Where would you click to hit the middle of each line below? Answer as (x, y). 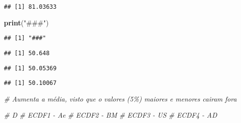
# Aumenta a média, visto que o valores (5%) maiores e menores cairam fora (120, 98)
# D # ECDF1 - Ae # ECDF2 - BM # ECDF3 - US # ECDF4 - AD (111, 115)
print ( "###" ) (26, 22)
